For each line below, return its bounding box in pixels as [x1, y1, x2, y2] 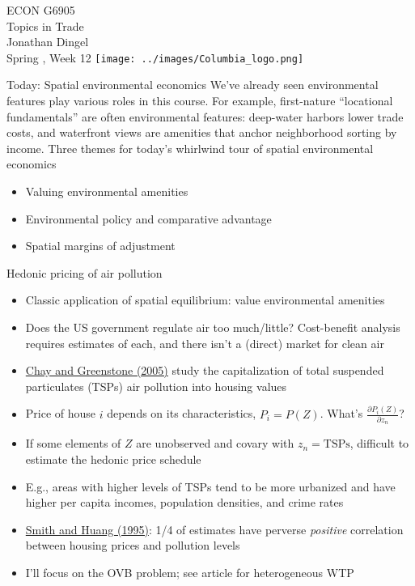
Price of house [25, 405, 96, 422]
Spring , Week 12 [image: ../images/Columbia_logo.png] [6, 49, 304, 66]
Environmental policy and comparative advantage [25, 210, 272, 227]
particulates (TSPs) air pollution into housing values [25, 377, 287, 394]
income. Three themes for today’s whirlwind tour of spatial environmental [6, 139, 374, 156]
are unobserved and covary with [136, 435, 294, 452]
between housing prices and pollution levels [25, 537, 240, 554]
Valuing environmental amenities [25, 183, 188, 199]
